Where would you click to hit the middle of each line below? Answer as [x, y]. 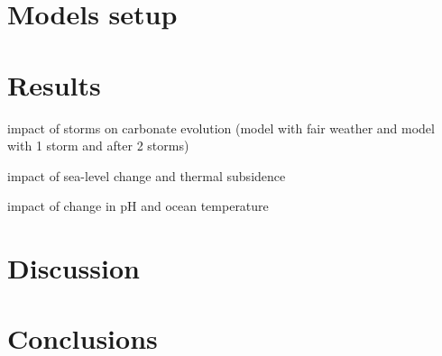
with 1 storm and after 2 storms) [98, 146]
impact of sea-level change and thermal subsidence [147, 175]
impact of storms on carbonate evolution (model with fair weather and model [221, 128]
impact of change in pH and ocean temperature [138, 206]
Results [54, 84]
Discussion [74, 268]
